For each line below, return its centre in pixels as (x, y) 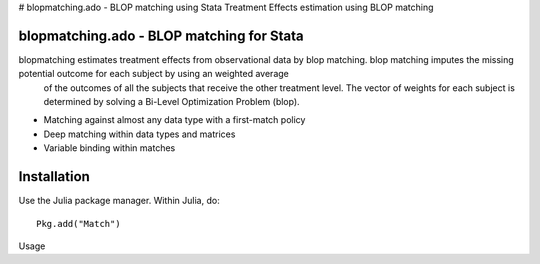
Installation (54, 176)
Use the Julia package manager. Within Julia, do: (119, 201)
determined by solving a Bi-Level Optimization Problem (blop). (171, 102)
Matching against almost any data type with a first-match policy (174, 120)
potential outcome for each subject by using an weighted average (153, 74)
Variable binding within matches (109, 148)
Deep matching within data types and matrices (139, 134)
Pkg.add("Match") (78, 223)
